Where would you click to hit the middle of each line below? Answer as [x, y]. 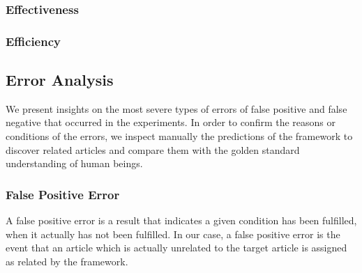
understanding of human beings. [74, 163]
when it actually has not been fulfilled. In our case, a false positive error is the [173, 234]
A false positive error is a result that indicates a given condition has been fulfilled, [181, 220]
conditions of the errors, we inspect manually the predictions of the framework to [179, 136]
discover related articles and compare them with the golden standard [153, 149]
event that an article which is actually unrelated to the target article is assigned [176, 248]
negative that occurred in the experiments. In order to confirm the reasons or [171, 122]
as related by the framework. [67, 261]
